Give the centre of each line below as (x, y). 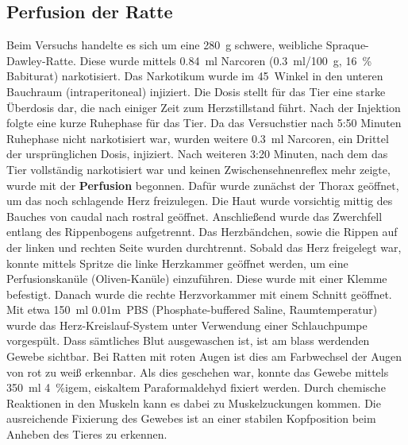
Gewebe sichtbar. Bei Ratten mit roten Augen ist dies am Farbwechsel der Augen (204, 356)
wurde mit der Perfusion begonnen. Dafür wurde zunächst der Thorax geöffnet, (203, 185)
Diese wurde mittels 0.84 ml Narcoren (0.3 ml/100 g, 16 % (226, 60)
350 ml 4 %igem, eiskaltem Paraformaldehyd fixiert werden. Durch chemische (196, 387)
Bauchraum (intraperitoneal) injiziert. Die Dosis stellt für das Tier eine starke (196, 91)
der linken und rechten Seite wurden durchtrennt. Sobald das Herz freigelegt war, (204, 247)
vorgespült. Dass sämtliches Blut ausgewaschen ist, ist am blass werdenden (188, 341)
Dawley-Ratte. (41, 60)
